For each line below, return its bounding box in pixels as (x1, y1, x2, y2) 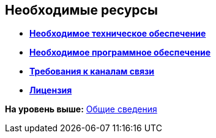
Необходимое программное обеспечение (29, 47, 211, 58)
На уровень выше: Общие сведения (5, 104, 157, 115)
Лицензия (29, 85, 72, 96)
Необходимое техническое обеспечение (29, 28, 206, 39)
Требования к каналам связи (29, 66, 155, 77)
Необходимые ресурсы (5, 2, 158, 18)
